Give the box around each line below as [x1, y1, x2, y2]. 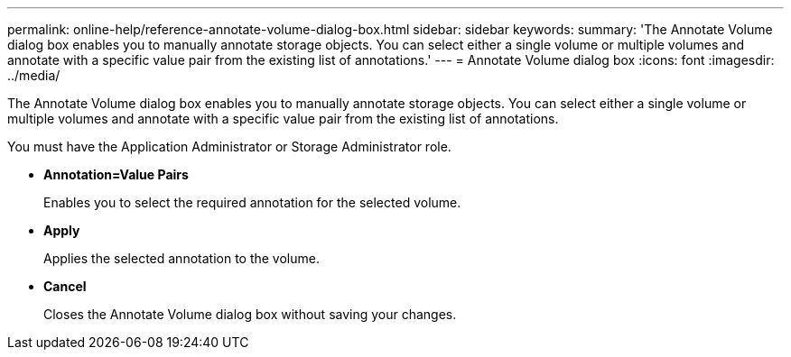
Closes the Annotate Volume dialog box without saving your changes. [43, 307, 457, 322]
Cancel [43, 279, 87, 294]
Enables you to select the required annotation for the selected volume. [43, 195, 461, 210]
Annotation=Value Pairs [43, 167, 189, 182]
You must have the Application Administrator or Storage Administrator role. [7, 139, 451, 154]
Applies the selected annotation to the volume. [43, 251, 320, 266]
